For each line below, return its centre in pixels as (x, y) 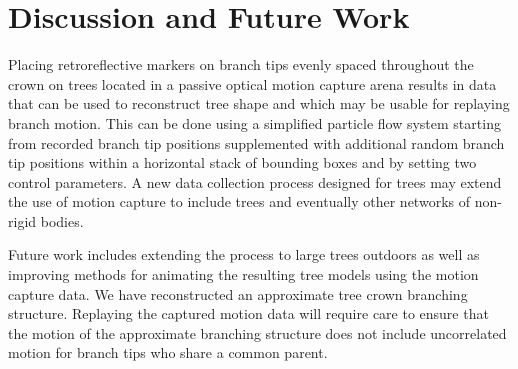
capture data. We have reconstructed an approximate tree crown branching (238, 293)
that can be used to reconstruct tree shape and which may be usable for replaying (259, 103)
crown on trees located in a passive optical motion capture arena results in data (252, 83)
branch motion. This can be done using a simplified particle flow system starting (254, 122)
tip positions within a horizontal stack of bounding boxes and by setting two (242, 162)
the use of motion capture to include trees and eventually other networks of (239, 201)
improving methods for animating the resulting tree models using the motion (243, 274)
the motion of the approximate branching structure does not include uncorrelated (257, 332)
